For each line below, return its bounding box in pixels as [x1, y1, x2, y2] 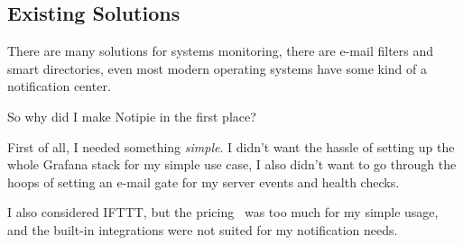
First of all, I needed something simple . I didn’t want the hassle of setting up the [7, 137, 455, 156]
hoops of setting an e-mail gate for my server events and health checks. [7, 172, 400, 191]
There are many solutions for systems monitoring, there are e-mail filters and [7, 41, 434, 60]
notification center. [7, 77, 111, 95]
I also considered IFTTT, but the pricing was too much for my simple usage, [7, 203, 439, 222]
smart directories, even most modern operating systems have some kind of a [7, 59, 428, 77]
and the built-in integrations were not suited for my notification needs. [7, 220, 398, 239]
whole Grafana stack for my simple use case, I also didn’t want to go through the [7, 155, 457, 174]
